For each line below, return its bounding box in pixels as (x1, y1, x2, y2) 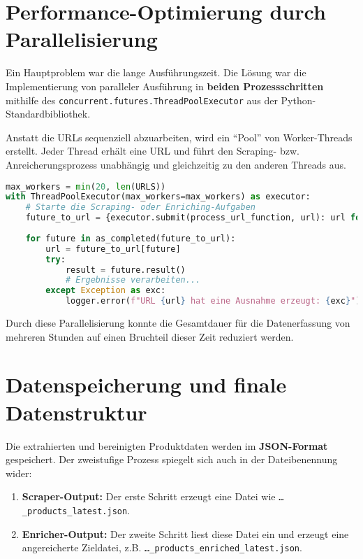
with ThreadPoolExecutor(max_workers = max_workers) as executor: (6, 192, 311, 202)
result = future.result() (65, 264, 186, 275)
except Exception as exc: (45, 285, 166, 296)
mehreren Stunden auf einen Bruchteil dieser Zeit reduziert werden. (6, 329, 294, 344)
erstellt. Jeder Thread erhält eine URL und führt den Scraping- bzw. (6, 143, 299, 158)
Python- (281, 92, 316, 107)
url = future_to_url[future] (45, 243, 181, 254)
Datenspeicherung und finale (6, 370, 287, 399)
